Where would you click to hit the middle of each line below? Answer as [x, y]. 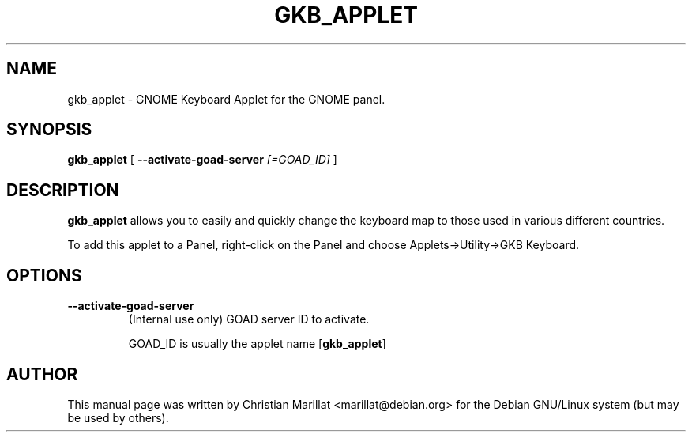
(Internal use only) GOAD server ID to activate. [249, 319]
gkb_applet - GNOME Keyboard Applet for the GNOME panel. [226, 99]
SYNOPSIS [49, 130]
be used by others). [118, 417]
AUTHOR [42, 374]
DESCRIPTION [63, 190]
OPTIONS [44, 275]
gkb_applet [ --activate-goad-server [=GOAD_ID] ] [202, 160]
